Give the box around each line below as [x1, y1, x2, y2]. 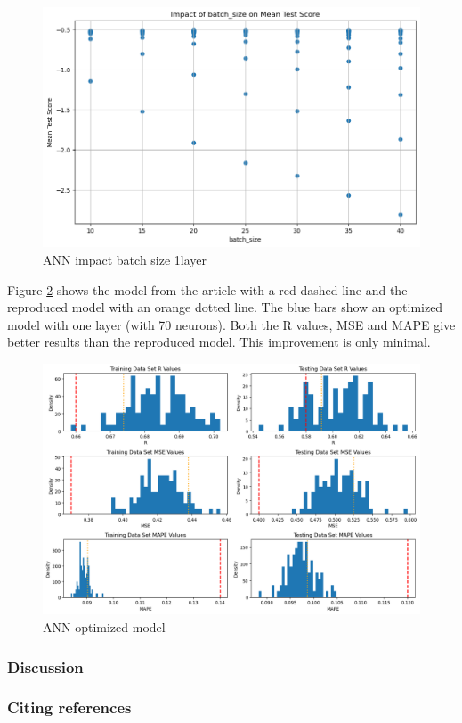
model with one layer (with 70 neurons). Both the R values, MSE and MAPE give [7, 315, 456, 333]
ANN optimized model [43, 618, 166, 637]
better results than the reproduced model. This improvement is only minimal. [7, 333, 431, 351]
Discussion [7, 655, 84, 678]
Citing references [7, 696, 132, 719]
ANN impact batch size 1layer [43, 250, 207, 268]
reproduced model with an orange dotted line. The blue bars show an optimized [7, 298, 443, 316]
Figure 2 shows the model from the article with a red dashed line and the [7, 280, 408, 299]
